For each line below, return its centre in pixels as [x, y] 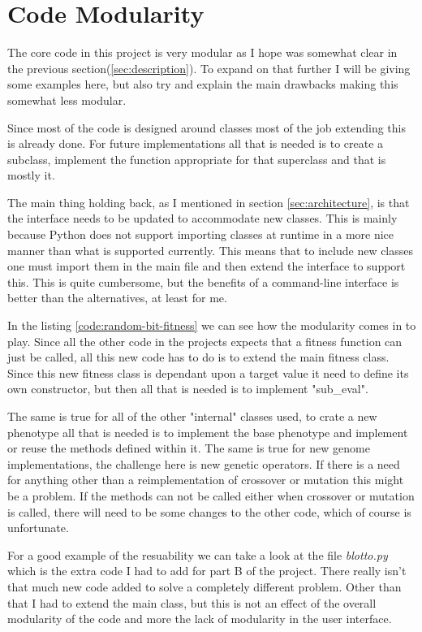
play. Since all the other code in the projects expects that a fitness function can [205, 341]
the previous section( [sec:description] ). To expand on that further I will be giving [209, 68]
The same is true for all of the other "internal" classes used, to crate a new [192, 416]
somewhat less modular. [67, 100]
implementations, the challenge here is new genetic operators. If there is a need [204, 463]
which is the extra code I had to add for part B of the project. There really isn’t [207, 571]
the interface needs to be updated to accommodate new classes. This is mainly [202, 218]
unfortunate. [38, 528]
